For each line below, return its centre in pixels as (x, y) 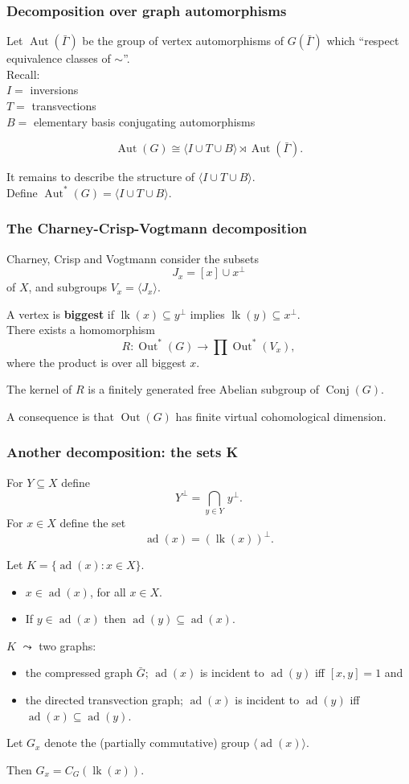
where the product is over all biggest (96, 362)
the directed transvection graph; (104, 700)
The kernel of (39, 389)
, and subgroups (67, 287)
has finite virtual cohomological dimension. (281, 416)
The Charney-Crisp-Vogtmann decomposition (157, 228)
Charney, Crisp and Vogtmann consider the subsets (133, 258)
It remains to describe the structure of (101, 177)
